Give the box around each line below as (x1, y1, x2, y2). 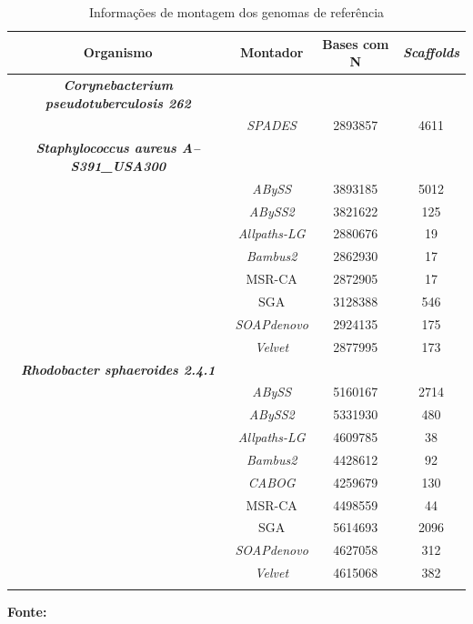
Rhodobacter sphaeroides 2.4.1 (20, 359, 216, 378)
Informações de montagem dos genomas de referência (88, 3, 385, 21)
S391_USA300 (70, 156, 166, 175)
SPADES (247, 116, 297, 135)
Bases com (322, 34, 389, 53)
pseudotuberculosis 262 (45, 93, 191, 112)
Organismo (83, 43, 153, 62)
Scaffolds (402, 43, 459, 62)
